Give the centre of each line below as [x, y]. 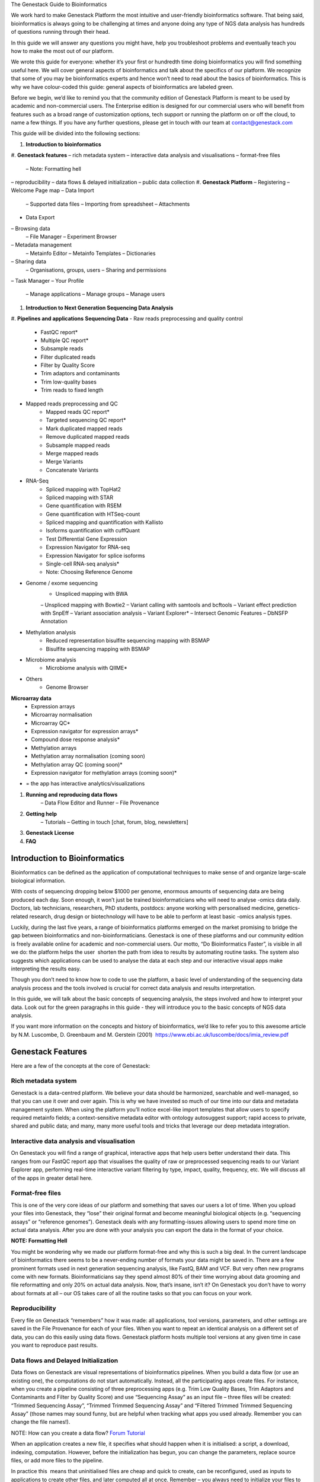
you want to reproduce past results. [55, 1345]
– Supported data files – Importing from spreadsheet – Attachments [108, 204]
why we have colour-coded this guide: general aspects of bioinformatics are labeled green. [122, 87]
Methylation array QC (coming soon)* [77, 764]
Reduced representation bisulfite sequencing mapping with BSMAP [128, 641]
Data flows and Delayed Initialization [65, 1360]
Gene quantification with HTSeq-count [93, 514]
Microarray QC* [51, 723]
